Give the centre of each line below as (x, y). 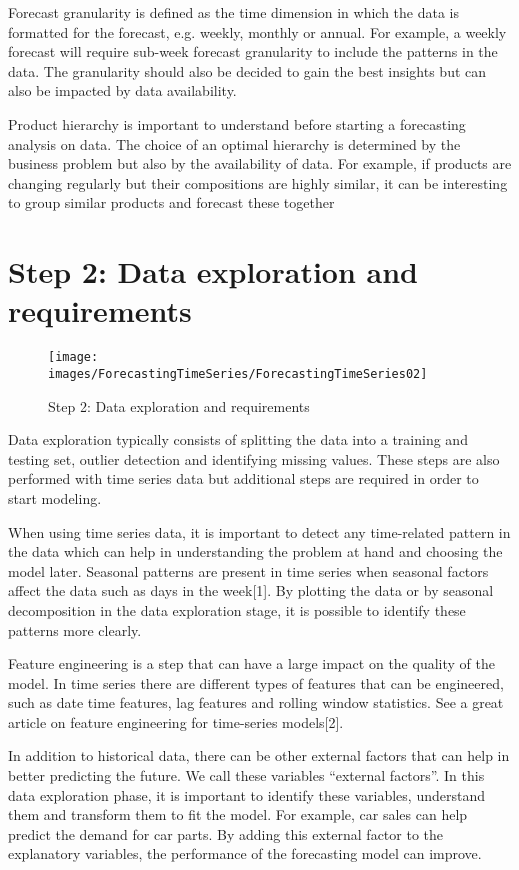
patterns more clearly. (75, 629)
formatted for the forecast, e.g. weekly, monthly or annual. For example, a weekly (257, 31)
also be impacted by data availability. (122, 90)
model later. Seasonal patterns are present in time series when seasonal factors (248, 570)
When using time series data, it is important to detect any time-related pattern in (259, 531)
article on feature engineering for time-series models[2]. (176, 721)
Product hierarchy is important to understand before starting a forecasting (237, 123)
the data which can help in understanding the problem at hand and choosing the (255, 551)
